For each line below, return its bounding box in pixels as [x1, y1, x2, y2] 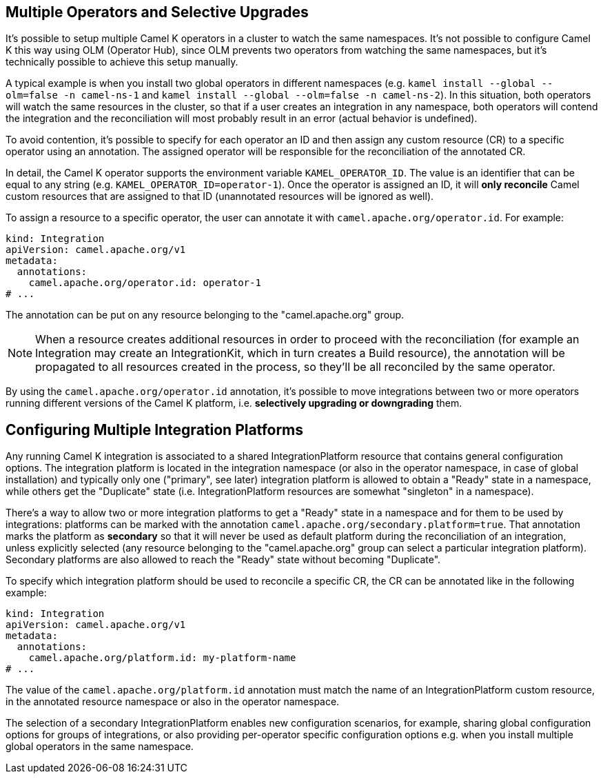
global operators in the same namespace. [6, 740, 194, 753]
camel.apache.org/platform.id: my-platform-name [28, 652, 296, 664]
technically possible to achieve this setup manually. [6, 56, 238, 68]
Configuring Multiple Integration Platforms [6, 421, 304, 438]
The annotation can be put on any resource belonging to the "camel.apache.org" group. [6, 309, 405, 321]
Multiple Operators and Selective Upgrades [6, 3, 309, 21]
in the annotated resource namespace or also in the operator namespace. [6, 696, 340, 708]
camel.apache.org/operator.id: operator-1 [28, 277, 261, 289]
